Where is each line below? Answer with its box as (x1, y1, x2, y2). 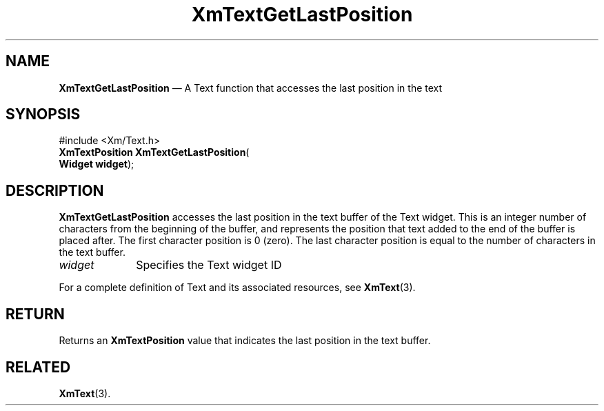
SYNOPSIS (6, 106, 81, 123)
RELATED (6, 358, 71, 376)
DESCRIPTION (6, 181, 104, 199)
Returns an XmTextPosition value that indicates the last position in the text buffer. (59, 334, 431, 347)
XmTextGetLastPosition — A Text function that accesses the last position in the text (59, 81, 443, 94)
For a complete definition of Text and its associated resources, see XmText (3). (59, 281, 416, 294)
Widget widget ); (59, 158, 134, 170)
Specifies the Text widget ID (136, 258, 282, 272)
